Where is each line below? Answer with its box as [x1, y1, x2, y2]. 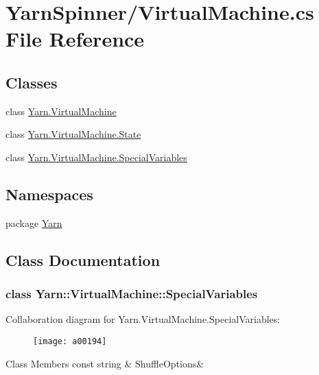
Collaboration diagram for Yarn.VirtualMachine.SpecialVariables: [5, 312, 281, 326]
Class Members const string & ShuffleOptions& [5, 356, 204, 370]
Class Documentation [5, 249, 161, 270]
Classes [5, 71, 58, 93]
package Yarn [5, 215, 62, 230]
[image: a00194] [33, 336, 107, 346]
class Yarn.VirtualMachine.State [5, 127, 141, 141]
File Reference [5, 25, 145, 53]
